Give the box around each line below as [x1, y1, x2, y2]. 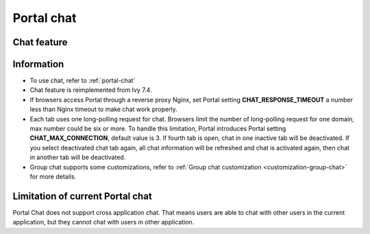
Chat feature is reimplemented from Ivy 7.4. [29, 86, 152, 94]
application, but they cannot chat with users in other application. [12, 218, 195, 226]
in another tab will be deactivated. [29, 153, 126, 161]
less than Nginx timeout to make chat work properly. [29, 105, 177, 113]
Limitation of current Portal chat [12, 190, 152, 202]
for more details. [29, 172, 77, 180]
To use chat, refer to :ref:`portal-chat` [29, 76, 136, 85]
